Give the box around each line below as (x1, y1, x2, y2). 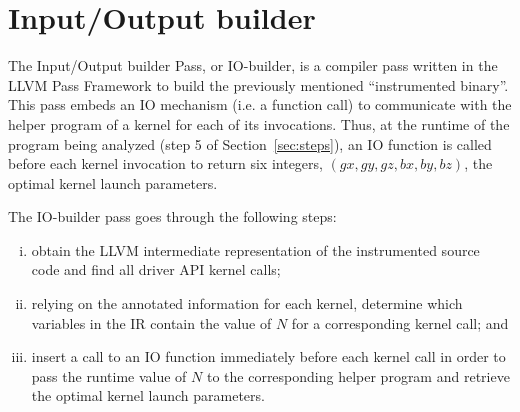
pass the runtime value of (31, 365, 187, 386)
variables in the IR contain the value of (31, 312, 272, 333)
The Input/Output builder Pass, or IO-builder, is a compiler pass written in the (8, 55, 498, 76)
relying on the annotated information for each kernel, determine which (31, 293, 463, 314)
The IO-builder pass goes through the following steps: (8, 206, 337, 227)
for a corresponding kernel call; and (291, 312, 509, 333)
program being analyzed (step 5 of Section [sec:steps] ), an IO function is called (8, 133, 492, 154)
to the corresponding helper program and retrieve (206, 365, 510, 386)
